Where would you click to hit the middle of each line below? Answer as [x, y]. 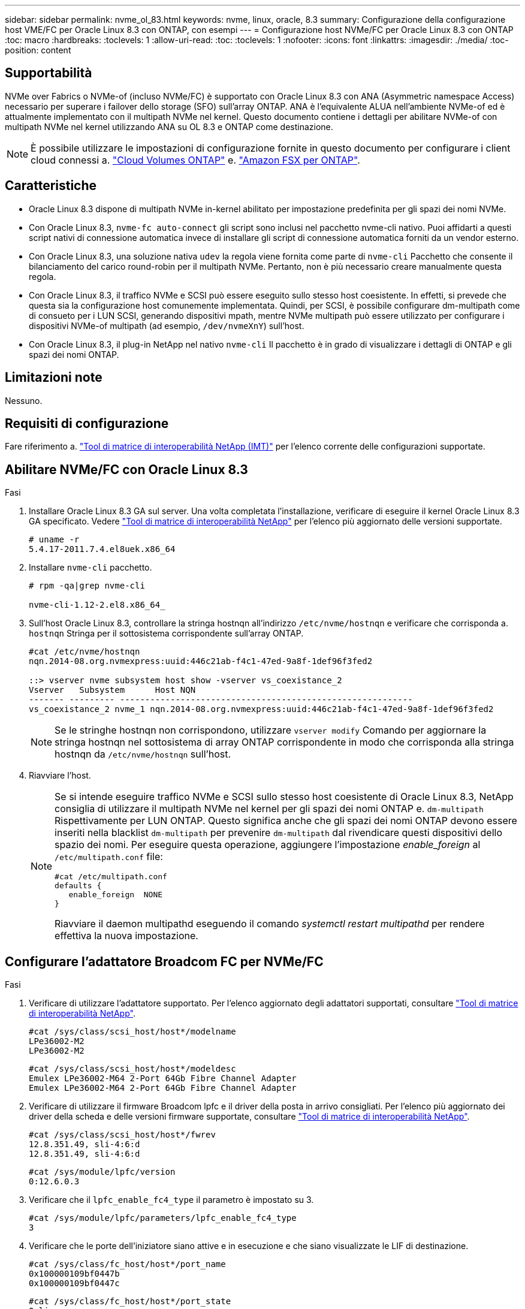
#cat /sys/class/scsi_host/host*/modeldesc [132, 1069]
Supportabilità [49, 73]
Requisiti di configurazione [87, 423]
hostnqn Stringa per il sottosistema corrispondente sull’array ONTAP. [166, 634]
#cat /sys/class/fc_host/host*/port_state [130, 1302]
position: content [38, 50]
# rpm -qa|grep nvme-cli [87, 586]
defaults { [78, 886]
